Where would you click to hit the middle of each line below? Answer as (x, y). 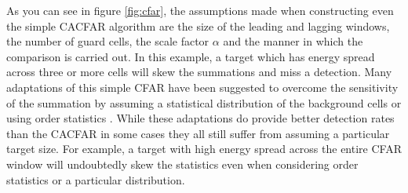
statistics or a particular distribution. (96, 179)
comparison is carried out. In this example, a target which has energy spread (191, 56)
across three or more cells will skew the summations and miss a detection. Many (199, 72)
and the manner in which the (293, 41)
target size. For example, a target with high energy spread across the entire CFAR (204, 149)
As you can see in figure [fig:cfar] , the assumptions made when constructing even (200, 10)
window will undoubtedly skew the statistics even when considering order (182, 164)
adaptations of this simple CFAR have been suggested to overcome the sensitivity (202, 87)
